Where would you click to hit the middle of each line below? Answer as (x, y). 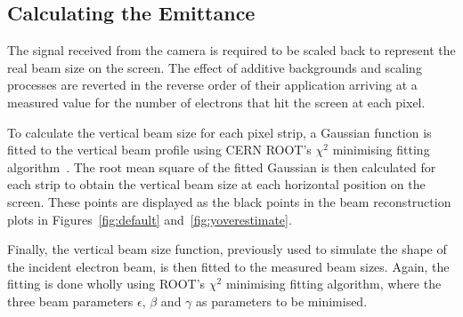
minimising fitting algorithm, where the (333, 284)
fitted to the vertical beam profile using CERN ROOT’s (159, 150)
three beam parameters (70, 301)
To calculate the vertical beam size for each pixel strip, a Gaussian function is (219, 132)
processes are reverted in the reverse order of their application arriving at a (212, 85)
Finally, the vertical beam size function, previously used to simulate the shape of (227, 249)
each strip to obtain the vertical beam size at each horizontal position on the (216, 184)
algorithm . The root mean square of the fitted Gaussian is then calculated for (222, 166)
